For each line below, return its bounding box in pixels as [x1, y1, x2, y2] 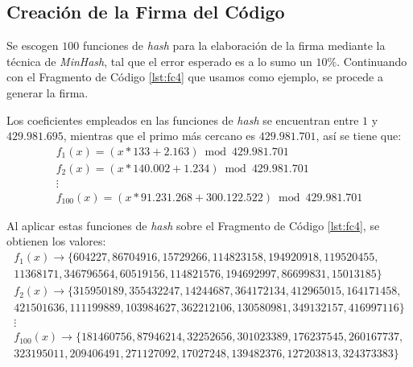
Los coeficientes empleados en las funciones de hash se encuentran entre [6, 111, 359, 128]
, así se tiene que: [316, 127, 402, 144]
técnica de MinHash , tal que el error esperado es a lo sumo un [6, 52, 312, 69]
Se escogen [6, 37, 59, 54]
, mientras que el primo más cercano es [63, 127, 256, 144]
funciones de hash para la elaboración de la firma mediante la [82, 37, 386, 54]
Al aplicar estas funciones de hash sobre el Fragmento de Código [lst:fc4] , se [6, 216, 380, 233]
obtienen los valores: [6, 233, 106, 249]
